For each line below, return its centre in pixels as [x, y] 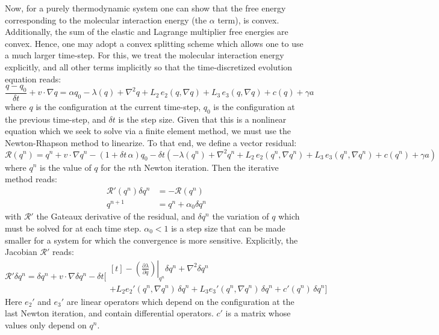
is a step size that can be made [228, 228]
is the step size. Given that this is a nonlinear [202, 119]
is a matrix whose [258, 313]
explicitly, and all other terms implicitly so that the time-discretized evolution [149, 66]
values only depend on [46, 324]
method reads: [31, 179]
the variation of [241, 216]
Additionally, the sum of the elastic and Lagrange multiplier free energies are [147, 32]
